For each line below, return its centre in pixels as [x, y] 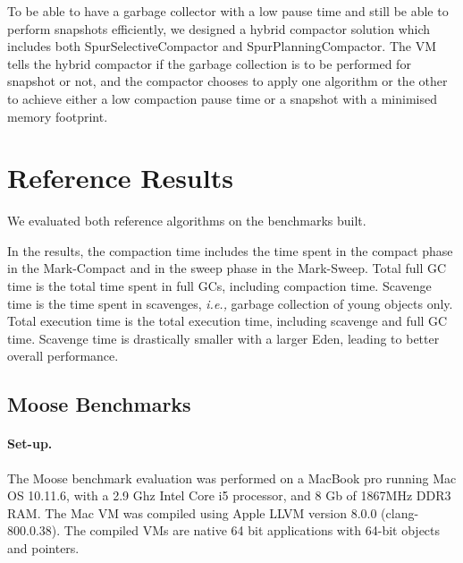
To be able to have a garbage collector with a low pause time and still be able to [228, 11]
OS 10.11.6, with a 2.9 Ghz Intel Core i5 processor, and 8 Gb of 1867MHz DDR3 [229, 495]
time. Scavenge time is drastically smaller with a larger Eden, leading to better [223, 338]
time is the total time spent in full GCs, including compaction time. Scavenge [219, 286]
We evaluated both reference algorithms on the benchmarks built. [187, 221]
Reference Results [120, 178]
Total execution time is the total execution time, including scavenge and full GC [227, 321]
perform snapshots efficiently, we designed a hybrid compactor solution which [219, 28]
